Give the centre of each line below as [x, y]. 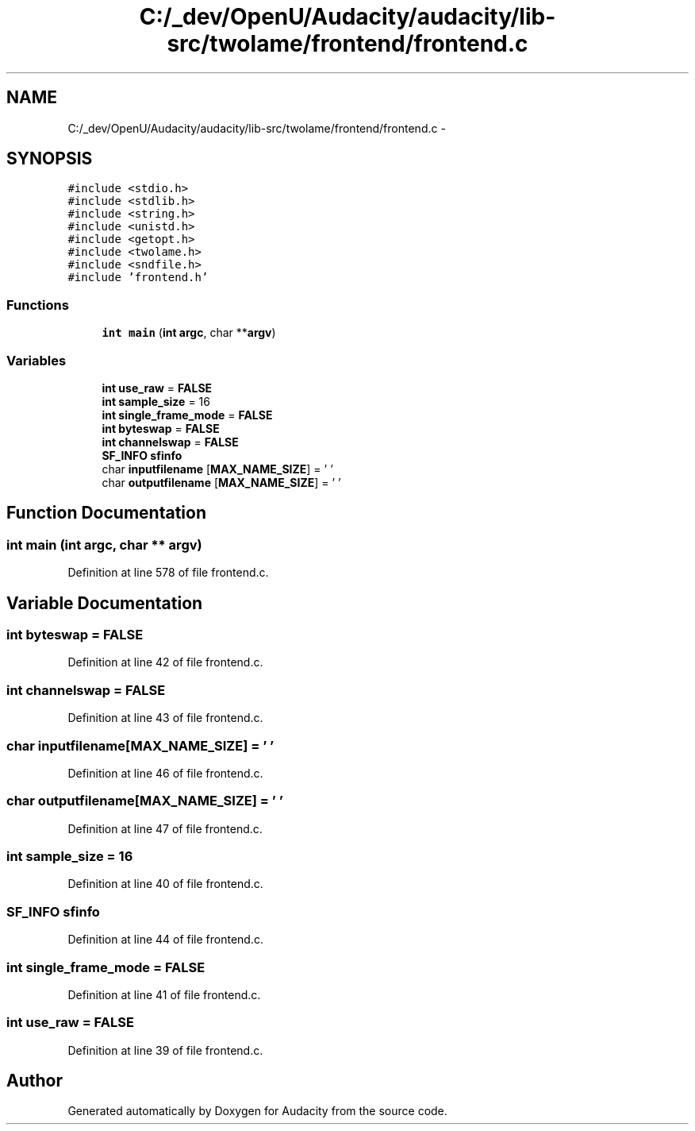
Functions [38, 305]
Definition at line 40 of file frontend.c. [165, 884]
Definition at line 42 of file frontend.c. [165, 662]
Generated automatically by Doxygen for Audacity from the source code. [257, 1111]
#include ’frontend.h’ [138, 278]
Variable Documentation [105, 603]
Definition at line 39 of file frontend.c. [165, 1050]
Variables [36, 360]
